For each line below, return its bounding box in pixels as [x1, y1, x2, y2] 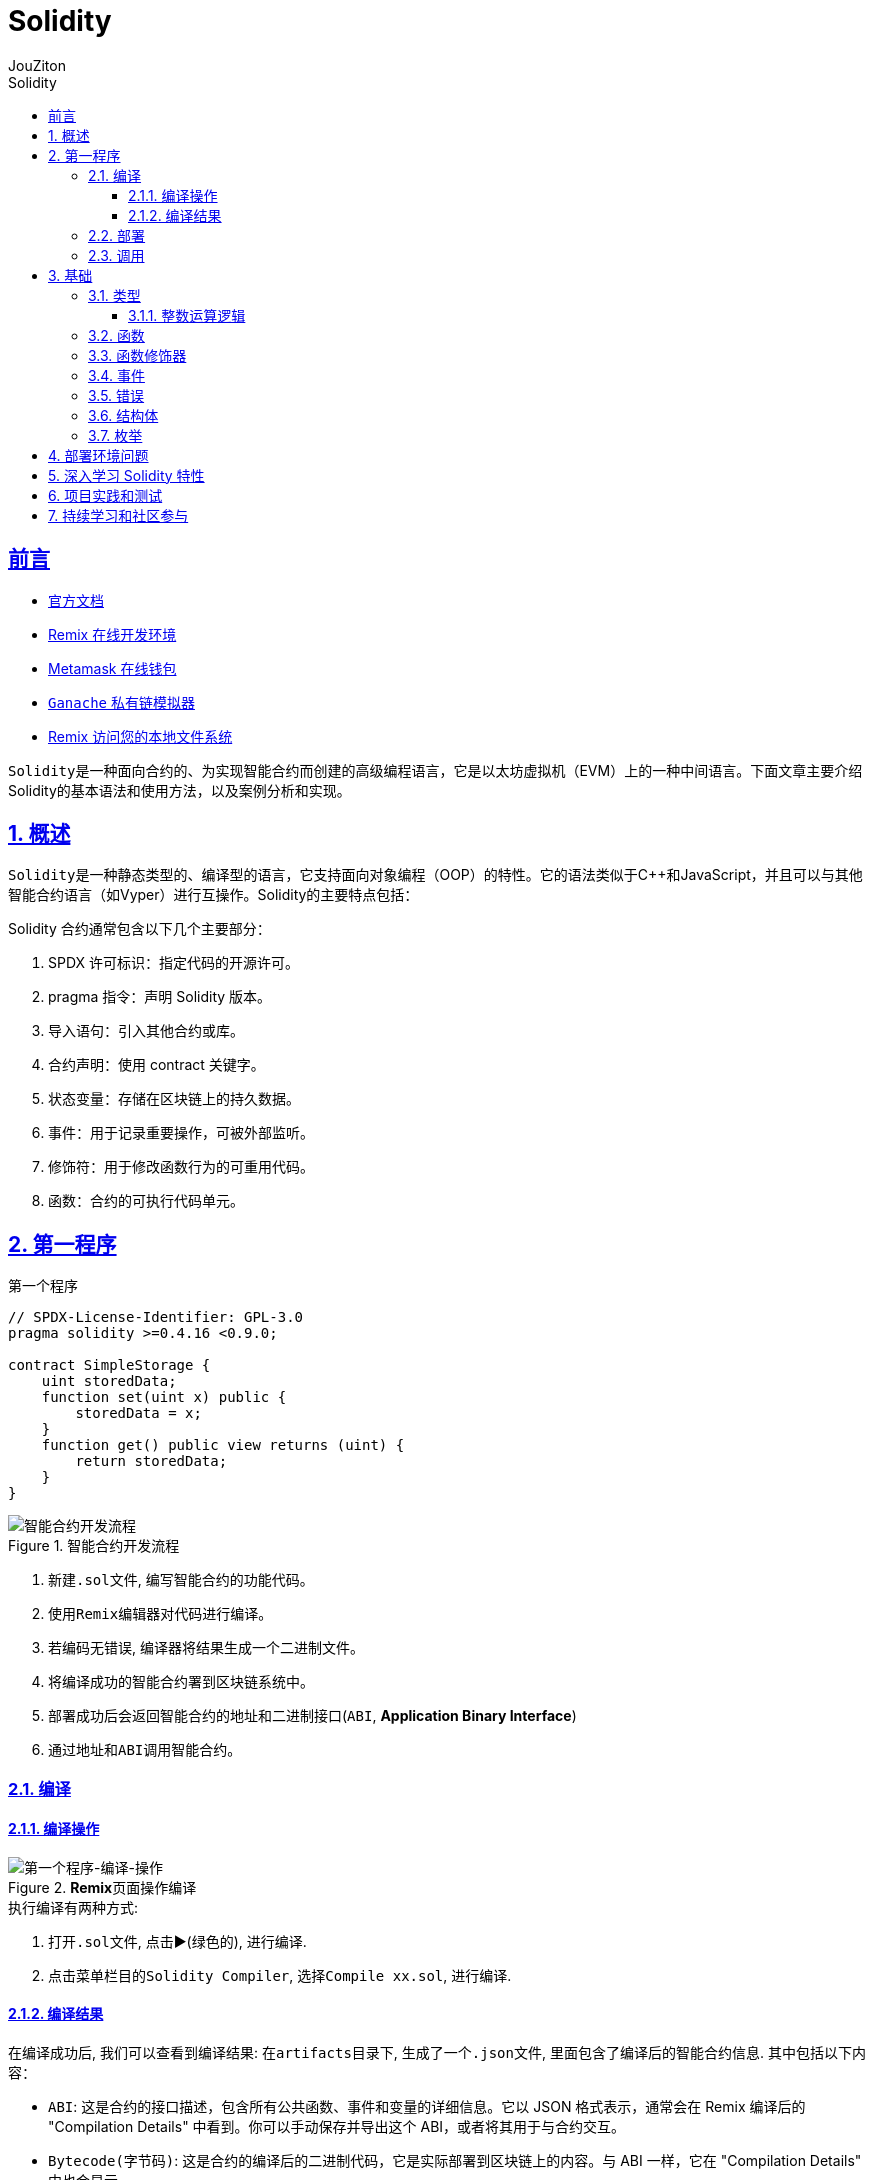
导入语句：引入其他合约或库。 [48, 1022, 244, 1040]
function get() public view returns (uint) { [41, 1437, 405, 1454]
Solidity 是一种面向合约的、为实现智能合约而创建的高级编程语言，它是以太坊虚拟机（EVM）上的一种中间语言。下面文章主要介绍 [8, 761, 863, 779]
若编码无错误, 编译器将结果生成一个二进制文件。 [48, 1639, 364, 1657]
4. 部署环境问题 [48, 446, 149, 464]
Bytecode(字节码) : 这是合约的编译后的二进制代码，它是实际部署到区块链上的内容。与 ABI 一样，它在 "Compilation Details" [48, 2152, 862, 2170]
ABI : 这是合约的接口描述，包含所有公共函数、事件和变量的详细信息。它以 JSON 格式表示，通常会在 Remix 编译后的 [48, 2098, 806, 2116]
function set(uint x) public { [41, 1389, 287, 1406]
